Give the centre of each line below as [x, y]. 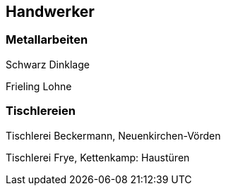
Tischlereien [41, 111]
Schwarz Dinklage [48, 64]
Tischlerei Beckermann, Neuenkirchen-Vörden [113, 135]
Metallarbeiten [47, 40]
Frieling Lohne [39, 86]
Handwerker [50, 12]
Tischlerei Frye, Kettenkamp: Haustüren [98, 157]
